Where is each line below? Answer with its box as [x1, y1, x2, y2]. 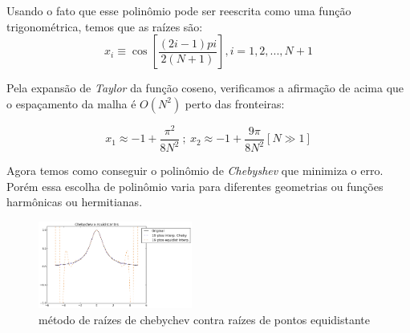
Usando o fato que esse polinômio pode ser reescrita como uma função [6, 2, 351, 18]
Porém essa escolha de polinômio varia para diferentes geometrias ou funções [6, 177, 384, 194]
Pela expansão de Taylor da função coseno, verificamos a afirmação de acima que [6, 79, 404, 96]
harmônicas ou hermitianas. [6, 193, 143, 210]
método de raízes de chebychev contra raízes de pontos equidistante [39, 311, 370, 327]
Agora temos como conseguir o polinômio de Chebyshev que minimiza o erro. [6, 162, 384, 179]
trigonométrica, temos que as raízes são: [6, 18, 203, 35]
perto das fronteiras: [185, 95, 285, 112]
